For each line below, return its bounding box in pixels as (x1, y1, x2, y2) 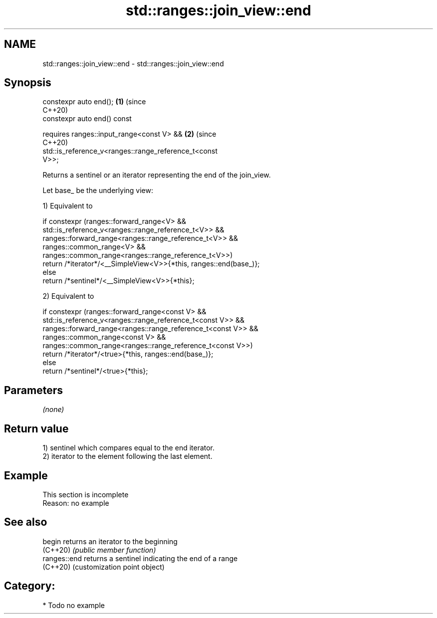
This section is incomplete (42, 490, 129, 499)
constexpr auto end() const (42, 114, 132, 123)
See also (4, 516, 47, 529)
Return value (4, 422, 69, 435)
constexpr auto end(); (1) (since (42, 97, 146, 106)
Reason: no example (42, 498, 109, 507)
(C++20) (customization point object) (42, 562, 165, 571)
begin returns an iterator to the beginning (42, 537, 178, 546)
